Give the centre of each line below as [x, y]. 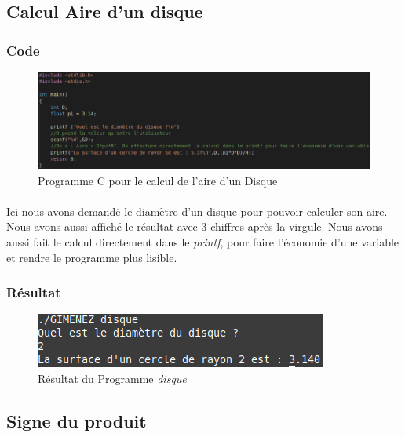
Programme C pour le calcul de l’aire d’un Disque [158, 180]
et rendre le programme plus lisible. [92, 257]
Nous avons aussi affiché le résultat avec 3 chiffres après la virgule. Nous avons [195, 226]
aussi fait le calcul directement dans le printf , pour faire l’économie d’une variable [203, 241]
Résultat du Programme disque [112, 378]
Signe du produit [77, 420]
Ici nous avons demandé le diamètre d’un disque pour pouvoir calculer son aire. [197, 211]
